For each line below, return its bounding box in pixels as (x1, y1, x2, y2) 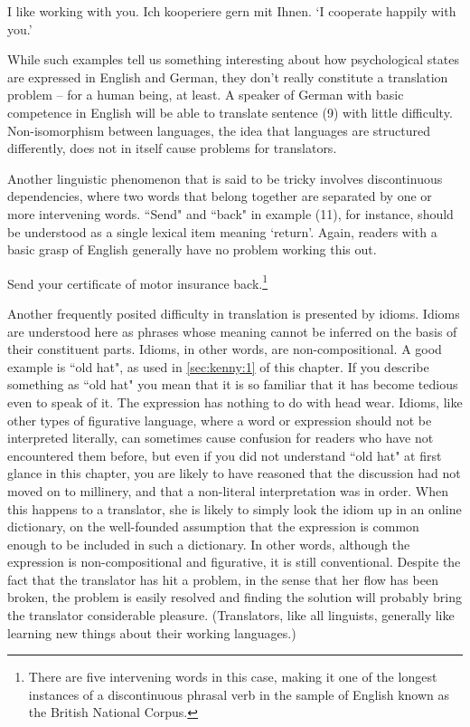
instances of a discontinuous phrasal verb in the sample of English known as (28, 684, 450, 703)
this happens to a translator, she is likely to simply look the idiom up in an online (7, 499, 462, 518)
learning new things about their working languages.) (7, 623, 296, 642)
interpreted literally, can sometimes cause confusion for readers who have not (7, 428, 434, 447)
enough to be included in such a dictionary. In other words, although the (7, 534, 410, 553)
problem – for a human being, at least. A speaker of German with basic (7, 85, 404, 104)
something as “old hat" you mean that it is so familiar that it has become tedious (7, 375, 458, 394)
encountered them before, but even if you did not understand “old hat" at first (7, 445, 442, 464)
